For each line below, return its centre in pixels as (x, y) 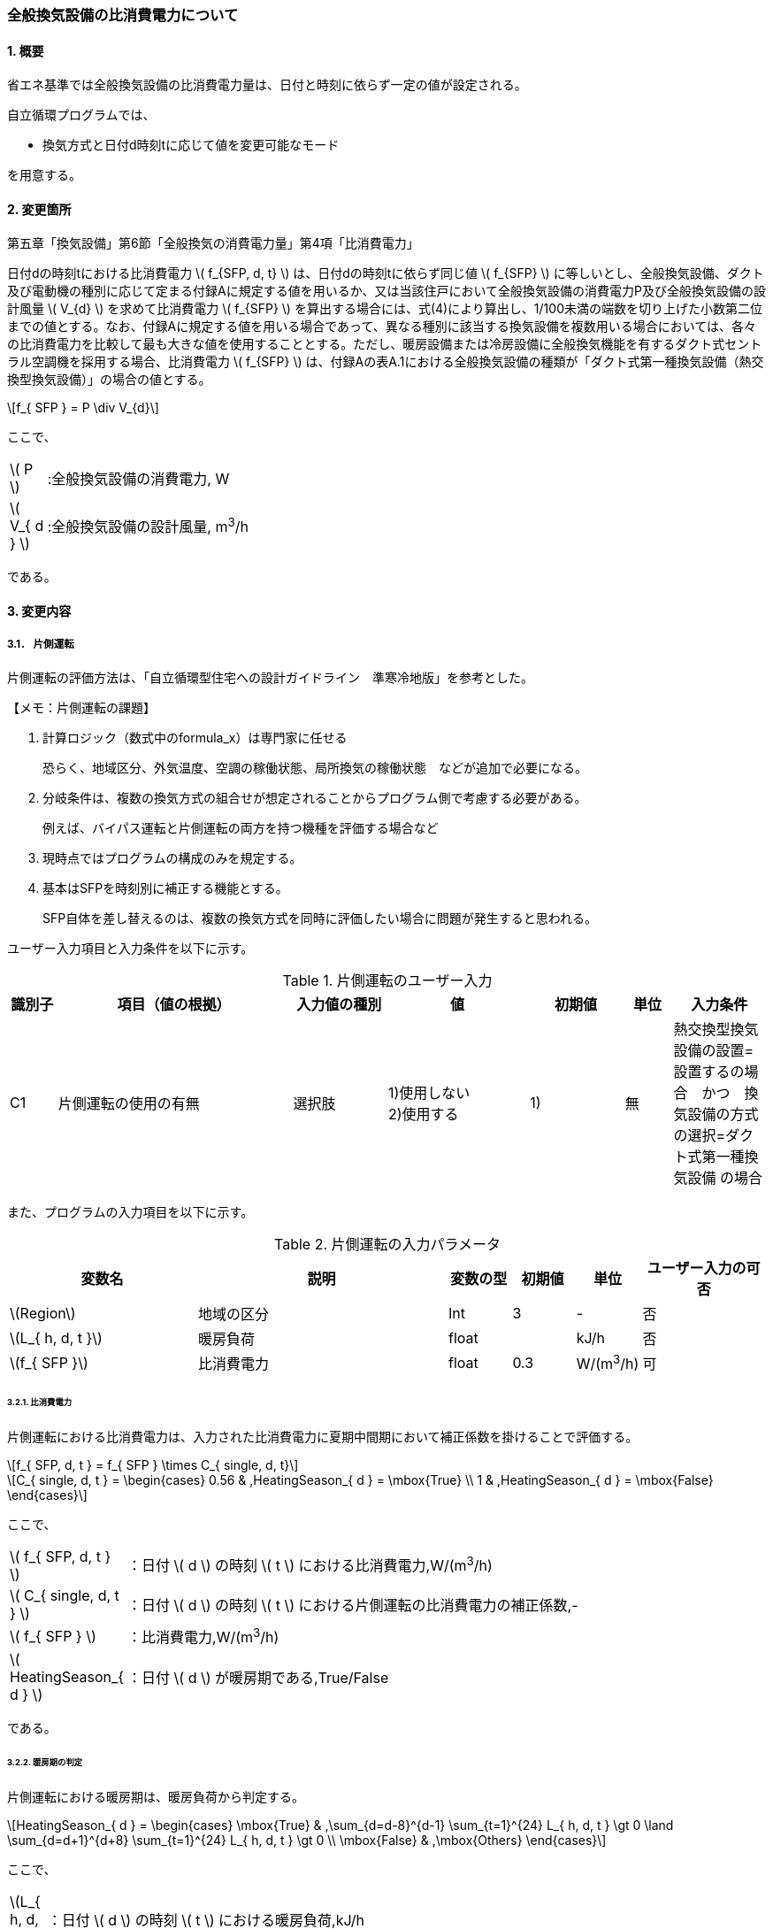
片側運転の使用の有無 (129, 1103)
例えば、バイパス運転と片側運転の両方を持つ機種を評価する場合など (241, 827)
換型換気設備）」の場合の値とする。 (109, 380)
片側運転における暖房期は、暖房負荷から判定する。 (156, 1796)
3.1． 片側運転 (41, 645)
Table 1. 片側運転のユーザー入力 (387, 980)
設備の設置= (714, 1050)
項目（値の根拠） (174, 1004)
